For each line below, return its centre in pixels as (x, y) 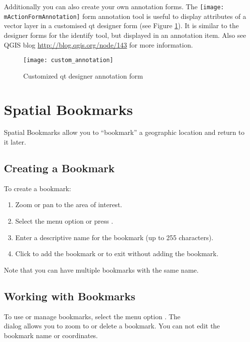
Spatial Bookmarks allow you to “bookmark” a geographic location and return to (124, 132)
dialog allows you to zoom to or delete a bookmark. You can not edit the (112, 326)
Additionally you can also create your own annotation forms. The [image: (114, 6)
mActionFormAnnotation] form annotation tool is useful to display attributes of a (125, 16)
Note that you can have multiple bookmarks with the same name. (101, 269)
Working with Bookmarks (70, 296)
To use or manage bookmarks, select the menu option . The (92, 316)
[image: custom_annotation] (68, 60)
